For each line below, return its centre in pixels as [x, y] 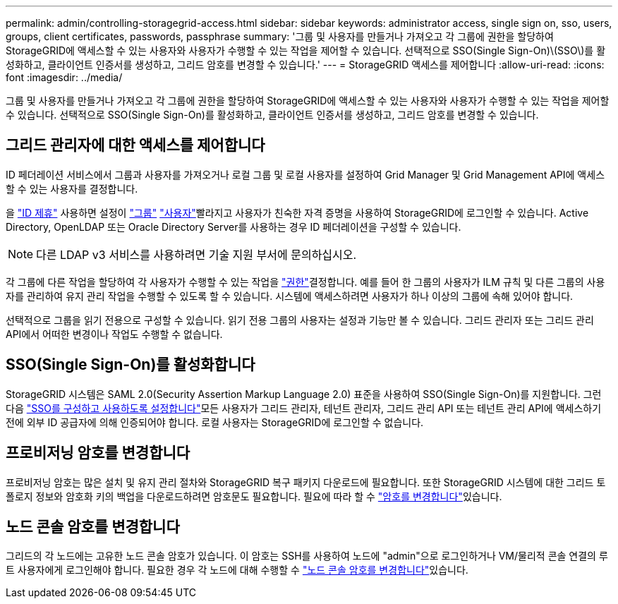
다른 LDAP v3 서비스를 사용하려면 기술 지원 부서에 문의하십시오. [196, 254]
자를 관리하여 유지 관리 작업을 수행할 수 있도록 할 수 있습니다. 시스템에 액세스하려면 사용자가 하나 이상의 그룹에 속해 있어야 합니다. [290, 296]
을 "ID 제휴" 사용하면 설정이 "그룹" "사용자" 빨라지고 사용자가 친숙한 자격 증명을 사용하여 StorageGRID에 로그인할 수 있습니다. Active [297, 212]
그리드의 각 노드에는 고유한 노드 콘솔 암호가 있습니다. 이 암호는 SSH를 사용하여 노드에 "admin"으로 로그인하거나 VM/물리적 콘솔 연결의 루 [307, 556]
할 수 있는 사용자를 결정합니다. [72, 188]
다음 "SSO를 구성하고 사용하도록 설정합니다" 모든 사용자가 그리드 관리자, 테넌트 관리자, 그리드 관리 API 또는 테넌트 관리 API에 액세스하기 [304, 408]
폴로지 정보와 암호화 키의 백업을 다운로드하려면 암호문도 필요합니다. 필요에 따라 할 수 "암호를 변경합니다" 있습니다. [254, 496]
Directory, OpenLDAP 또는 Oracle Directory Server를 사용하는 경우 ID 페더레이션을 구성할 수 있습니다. [234, 226]
